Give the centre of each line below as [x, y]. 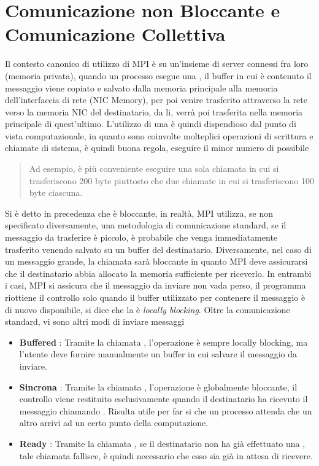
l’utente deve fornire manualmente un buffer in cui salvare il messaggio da [158, 354]
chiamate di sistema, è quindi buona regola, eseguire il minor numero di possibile [157, 148]
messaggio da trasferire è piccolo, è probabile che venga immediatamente [141, 237]
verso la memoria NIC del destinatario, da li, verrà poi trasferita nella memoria [154, 111]
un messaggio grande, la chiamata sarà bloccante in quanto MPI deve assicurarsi [156, 261]
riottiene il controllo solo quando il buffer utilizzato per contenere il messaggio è [155, 297]
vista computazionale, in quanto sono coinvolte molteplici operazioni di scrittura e [159, 135]
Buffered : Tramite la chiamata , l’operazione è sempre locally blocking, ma [163, 342]
